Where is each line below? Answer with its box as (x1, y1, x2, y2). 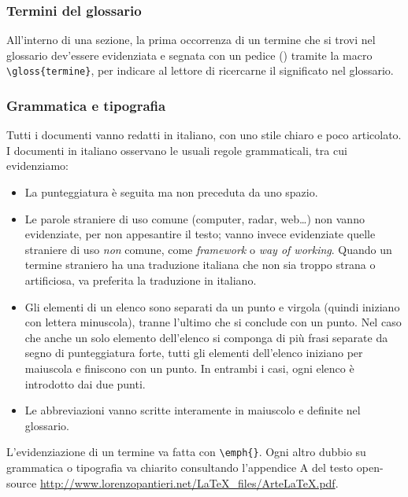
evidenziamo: (6, 157, 69, 174)
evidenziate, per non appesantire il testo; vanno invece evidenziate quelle (24, 226, 376, 242)
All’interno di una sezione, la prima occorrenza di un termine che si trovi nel (6, 31, 376, 48)
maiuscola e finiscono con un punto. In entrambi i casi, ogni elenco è (24, 360, 354, 376)
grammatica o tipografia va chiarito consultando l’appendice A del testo (6, 459, 354, 476)
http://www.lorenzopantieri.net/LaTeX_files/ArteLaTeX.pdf (39, 474, 336, 491)
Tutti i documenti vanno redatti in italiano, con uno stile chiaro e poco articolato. (6, 127, 402, 143)
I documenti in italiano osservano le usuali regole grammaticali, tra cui (6, 142, 347, 158)
